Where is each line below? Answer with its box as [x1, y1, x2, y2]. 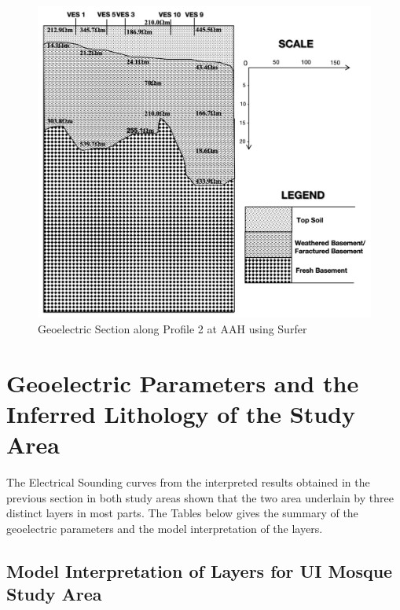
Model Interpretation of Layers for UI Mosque [6, 558, 393, 582]
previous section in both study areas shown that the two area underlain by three [6, 489, 394, 505]
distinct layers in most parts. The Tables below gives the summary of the [6, 505, 358, 521]
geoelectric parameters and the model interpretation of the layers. [6, 520, 323, 536]
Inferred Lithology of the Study [6, 397, 355, 429]
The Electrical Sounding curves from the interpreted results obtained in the [6, 473, 370, 490]
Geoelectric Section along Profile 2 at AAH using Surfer [38, 320, 307, 336]
